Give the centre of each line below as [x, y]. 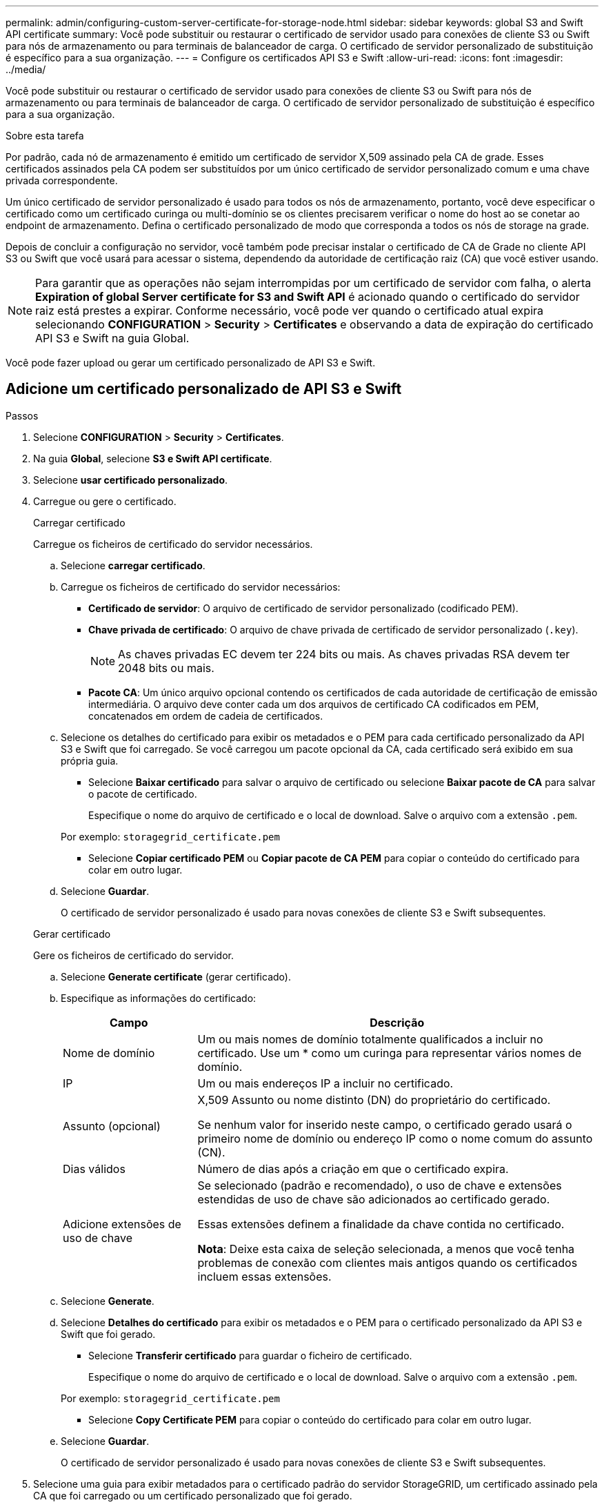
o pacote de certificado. [143, 794]
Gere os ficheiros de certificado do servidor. [133, 955]
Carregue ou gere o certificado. [105, 501]
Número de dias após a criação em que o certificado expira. [353, 1169]
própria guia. [90, 760]
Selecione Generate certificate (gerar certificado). [176, 976]
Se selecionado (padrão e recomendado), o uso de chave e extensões [380, 1185]
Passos [22, 415]
